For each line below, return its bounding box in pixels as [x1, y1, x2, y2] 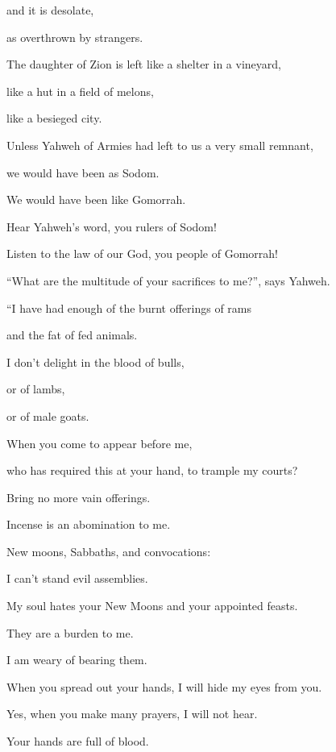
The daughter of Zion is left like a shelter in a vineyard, [6, 56, 281, 73]
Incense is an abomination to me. [6, 516, 171, 533]
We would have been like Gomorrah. [6, 191, 186, 208]
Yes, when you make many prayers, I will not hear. [6, 705, 258, 722]
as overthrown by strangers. [6, 28, 143, 45]
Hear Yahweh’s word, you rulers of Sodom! [6, 218, 217, 235]
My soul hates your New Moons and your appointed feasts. [6, 597, 298, 614]
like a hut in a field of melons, [6, 82, 154, 99]
